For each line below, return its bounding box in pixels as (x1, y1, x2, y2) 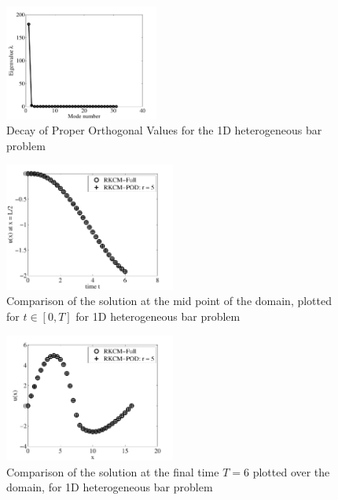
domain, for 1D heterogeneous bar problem (6, 479, 213, 495)
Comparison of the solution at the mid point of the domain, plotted (6, 292, 332, 309)
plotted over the (252, 463, 330, 480)
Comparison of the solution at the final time (6, 463, 219, 480)
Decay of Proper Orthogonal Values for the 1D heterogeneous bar (6, 122, 322, 138)
